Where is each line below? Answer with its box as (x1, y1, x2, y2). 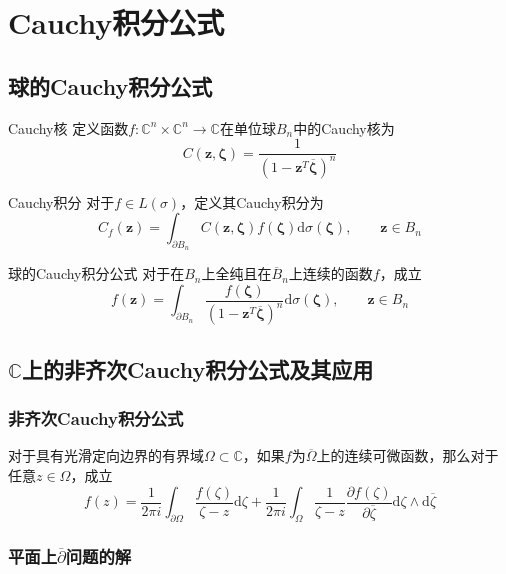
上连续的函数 (288, 263, 373, 284)
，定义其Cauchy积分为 (180, 191, 324, 212)
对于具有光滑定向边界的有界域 (8, 445, 204, 466)
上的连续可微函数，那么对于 (316, 445, 499, 466)
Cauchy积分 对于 (8, 191, 115, 212)
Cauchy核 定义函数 (8, 117, 129, 138)
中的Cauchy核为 (293, 117, 395, 138)
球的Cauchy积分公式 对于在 (8, 263, 185, 284)
